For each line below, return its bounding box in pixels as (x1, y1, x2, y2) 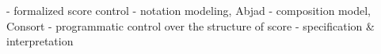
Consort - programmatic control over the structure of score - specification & (6, 17, 375, 34)
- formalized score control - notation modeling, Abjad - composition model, (6, 2, 371, 18)
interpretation (6, 33, 74, 49)
